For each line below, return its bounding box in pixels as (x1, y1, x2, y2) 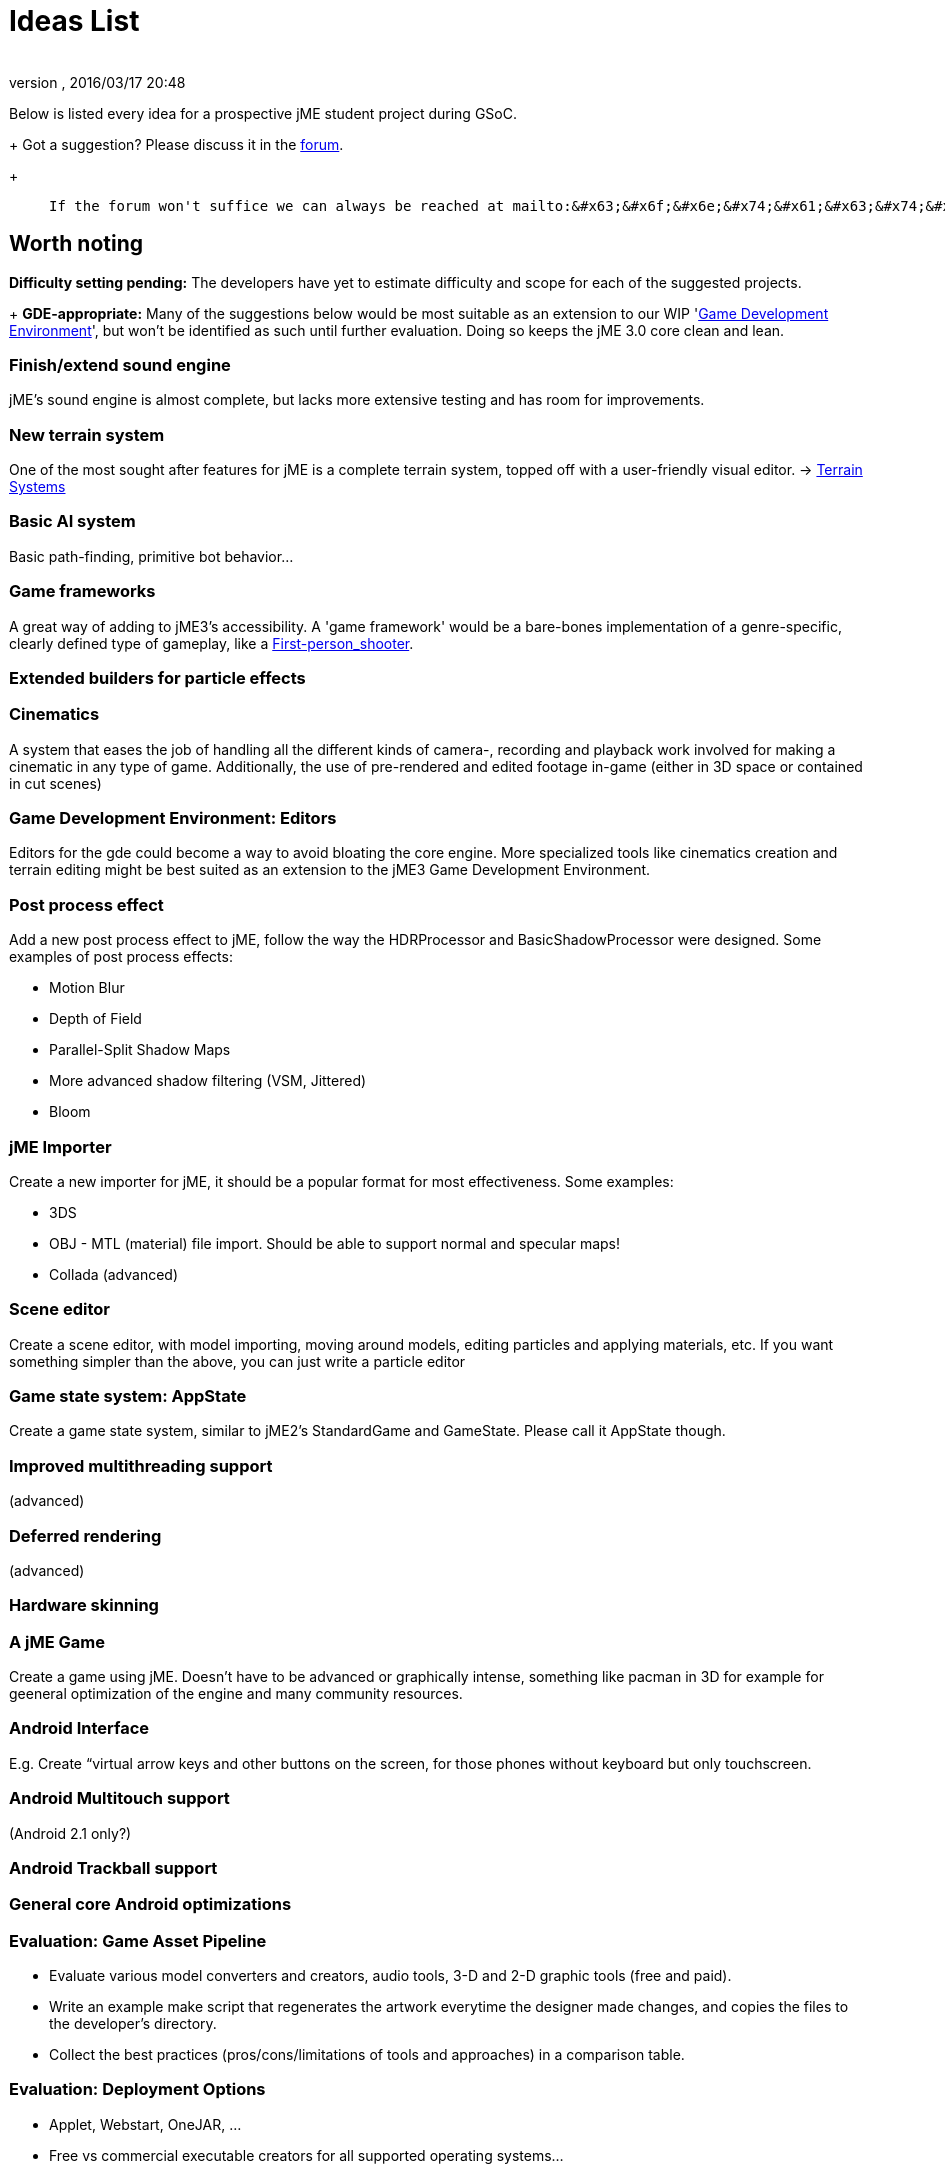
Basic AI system (9, 511, 136, 532)
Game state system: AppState (9, 1386, 247, 1407)
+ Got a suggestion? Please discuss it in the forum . (9, 135, 344, 153)
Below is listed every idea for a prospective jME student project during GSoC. (9, 104, 517, 122)
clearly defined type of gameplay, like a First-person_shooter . (9, 634, 414, 652)
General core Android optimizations (9, 1894, 292, 1915)
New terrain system (9, 424, 165, 445)
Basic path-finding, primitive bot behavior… (9, 547, 294, 565)
